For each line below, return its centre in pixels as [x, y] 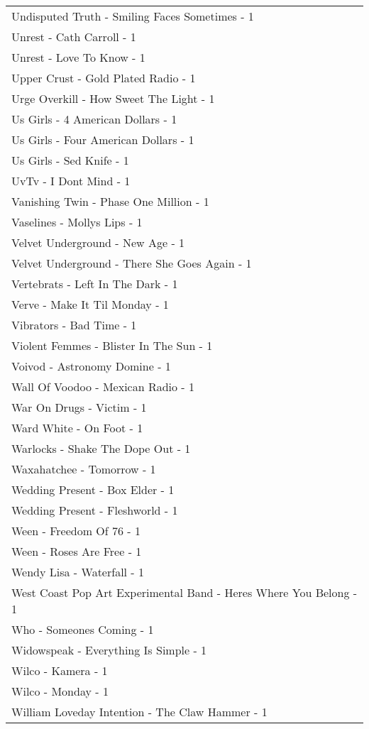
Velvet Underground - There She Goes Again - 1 [132, 263]
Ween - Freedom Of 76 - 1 [76, 531]
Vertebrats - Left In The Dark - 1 [95, 284]
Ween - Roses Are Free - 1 [77, 551]
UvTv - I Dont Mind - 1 [71, 181]
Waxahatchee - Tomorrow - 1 [84, 469]
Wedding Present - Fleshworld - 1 [95, 510]
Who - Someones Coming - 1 [83, 629]
